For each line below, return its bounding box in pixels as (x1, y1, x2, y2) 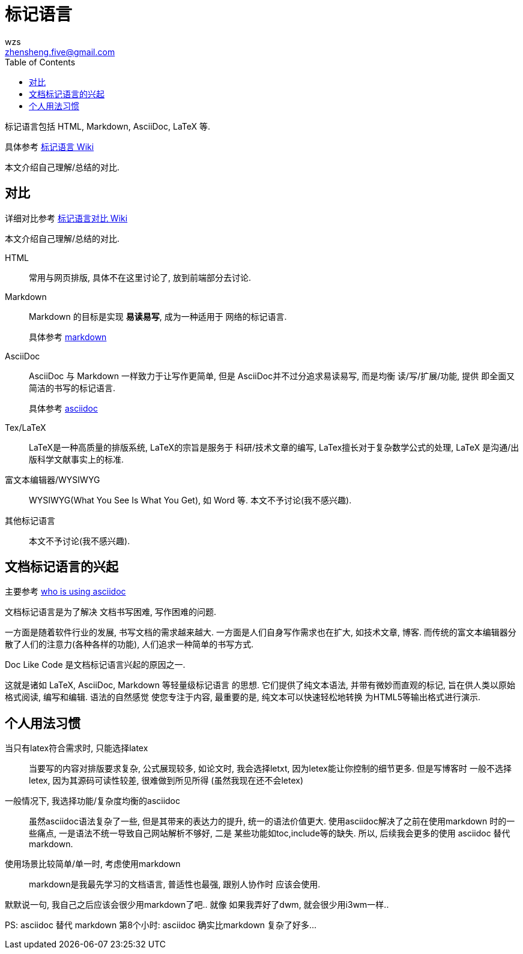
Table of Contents (5, 56, 76, 67)
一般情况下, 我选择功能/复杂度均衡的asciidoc (5, 796, 181, 806)
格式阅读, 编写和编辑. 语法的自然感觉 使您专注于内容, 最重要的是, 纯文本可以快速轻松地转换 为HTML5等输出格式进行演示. (5, 692, 481, 703)
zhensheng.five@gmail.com (5, 46, 115, 57)
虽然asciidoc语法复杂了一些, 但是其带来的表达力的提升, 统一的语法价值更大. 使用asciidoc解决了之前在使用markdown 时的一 (29, 816, 515, 827)
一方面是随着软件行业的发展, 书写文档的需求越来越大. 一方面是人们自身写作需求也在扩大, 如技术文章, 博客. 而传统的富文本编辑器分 (5, 627, 516, 638)
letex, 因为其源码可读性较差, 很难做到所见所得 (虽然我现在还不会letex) (29, 775, 304, 786)
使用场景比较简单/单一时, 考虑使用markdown (5, 859, 181, 869)
